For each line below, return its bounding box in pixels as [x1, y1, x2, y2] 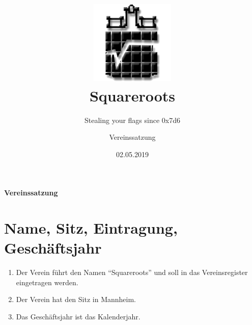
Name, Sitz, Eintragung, [4, 217, 178, 238]
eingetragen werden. [16, 277, 78, 287]
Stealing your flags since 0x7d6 [84, 114, 181, 125]
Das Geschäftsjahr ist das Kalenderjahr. [16, 311, 141, 321]
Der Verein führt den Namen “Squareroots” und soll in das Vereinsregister [16, 267, 248, 278]
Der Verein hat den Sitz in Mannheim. [16, 294, 136, 305]
